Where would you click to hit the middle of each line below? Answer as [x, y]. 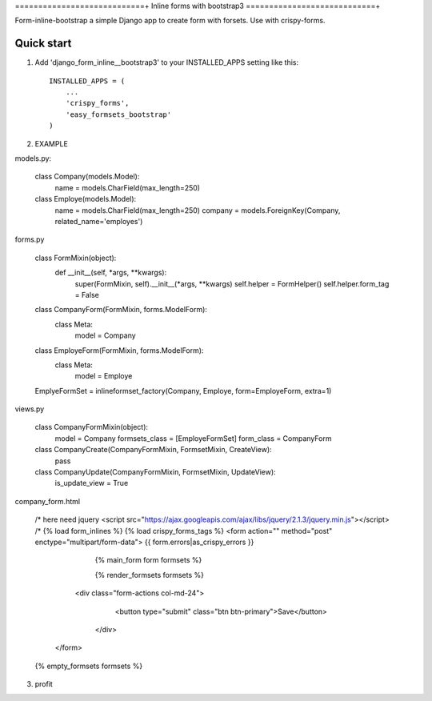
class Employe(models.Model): [86, 199]
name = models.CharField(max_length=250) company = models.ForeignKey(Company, [198, 210]
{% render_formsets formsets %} [149, 575]
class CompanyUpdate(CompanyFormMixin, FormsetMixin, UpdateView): [155, 472]
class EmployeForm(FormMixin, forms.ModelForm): [119, 350]
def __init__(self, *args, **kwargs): [111, 273]
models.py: [33, 158]
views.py [30, 409]
